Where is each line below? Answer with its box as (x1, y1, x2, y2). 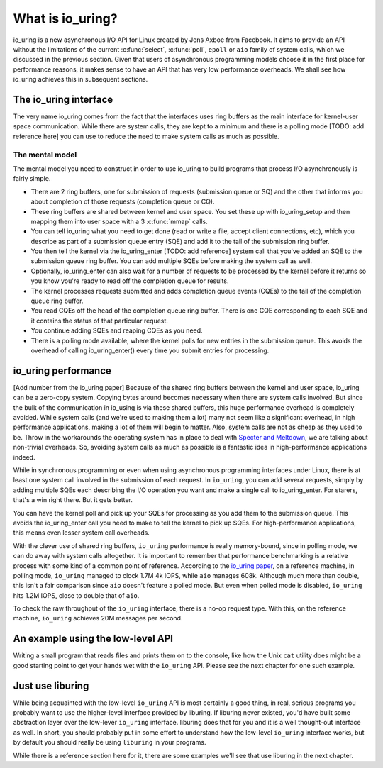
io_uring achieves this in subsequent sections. (13, 75, 148, 84)
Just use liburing (13, 679, 89, 691)
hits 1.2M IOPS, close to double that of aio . (13, 591, 140, 599)
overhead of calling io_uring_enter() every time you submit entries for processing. (30, 346, 270, 355)
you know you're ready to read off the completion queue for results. (30, 277, 229, 285)
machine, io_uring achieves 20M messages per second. (13, 614, 183, 623)
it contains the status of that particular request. (30, 316, 168, 325)
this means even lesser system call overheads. (13, 528, 150, 537)
